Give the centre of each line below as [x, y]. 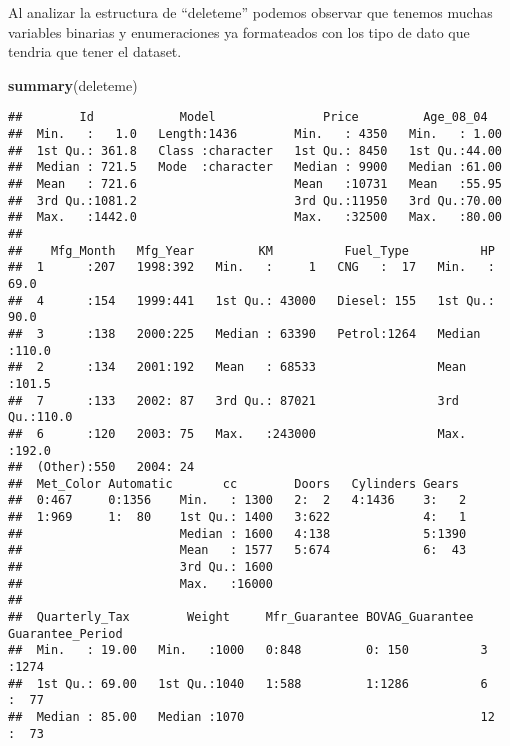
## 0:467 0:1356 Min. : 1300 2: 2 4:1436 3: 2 [237, 500]
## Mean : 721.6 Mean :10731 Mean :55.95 [255, 184]
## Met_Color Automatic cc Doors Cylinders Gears [234, 483]
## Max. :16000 [140, 583]
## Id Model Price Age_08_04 [248, 117]
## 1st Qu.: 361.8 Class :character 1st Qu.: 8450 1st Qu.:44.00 [255, 150]
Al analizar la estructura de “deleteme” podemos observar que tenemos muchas [250, 12]
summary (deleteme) [73, 84]
